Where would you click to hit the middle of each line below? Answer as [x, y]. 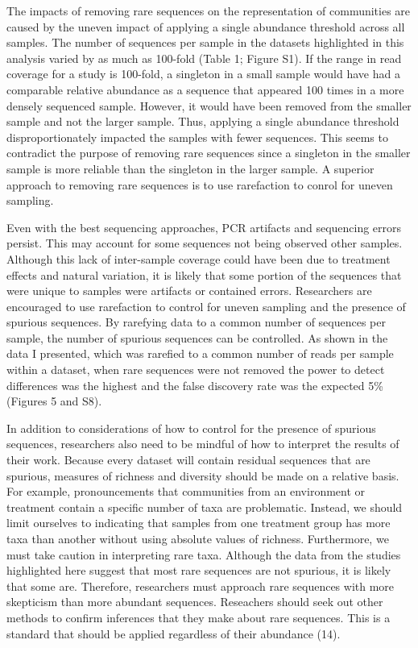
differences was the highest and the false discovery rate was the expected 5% [195, 385]
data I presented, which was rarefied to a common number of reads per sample [200, 353]
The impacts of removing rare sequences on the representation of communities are [209, 10]
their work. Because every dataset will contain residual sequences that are [188, 460]
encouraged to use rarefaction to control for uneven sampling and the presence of [206, 306]
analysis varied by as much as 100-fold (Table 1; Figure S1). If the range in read [204, 58]
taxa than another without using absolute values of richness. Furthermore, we [198, 538]
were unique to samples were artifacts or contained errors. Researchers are [189, 291]
